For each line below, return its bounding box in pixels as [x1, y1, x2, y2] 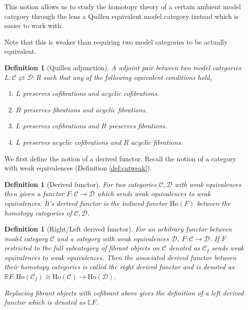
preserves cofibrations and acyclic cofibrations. [23, 88, 159, 98]
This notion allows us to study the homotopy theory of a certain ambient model [4, 1, 241, 11]
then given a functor [4, 188, 64, 199]
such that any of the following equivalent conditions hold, [44, 72, 212, 82]
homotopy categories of [4, 207, 72, 217]
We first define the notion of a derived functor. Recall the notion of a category [4, 153, 236, 163]
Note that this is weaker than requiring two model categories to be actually [4, 36, 228, 46]
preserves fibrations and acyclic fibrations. [23, 104, 147, 114]
